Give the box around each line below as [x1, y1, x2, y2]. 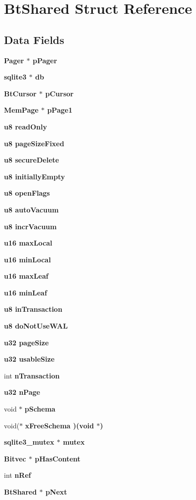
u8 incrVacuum [4, 221, 57, 231]
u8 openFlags [4, 188, 50, 198]
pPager [33, 55, 57, 65]
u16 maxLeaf [4, 271, 48, 281]
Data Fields [4, 32, 65, 47]
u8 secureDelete [4, 155, 59, 165]
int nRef [4, 470, 31, 480]
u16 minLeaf [4, 287, 47, 297]
